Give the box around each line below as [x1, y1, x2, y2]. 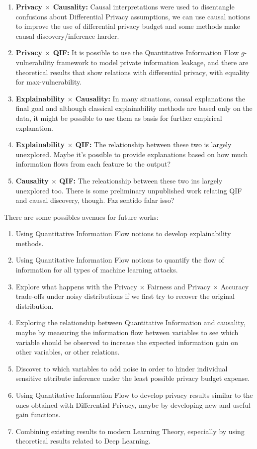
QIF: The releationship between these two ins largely [59, 175, 223, 185]
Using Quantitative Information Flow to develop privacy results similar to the [15, 390, 253, 400]
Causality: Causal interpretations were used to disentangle [53, 1, 235, 11]
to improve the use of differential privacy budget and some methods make [15, 21, 240, 31]
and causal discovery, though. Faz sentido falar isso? [15, 195, 174, 205]
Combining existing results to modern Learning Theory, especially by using [15, 426, 245, 436]
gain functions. [15, 409, 61, 420]
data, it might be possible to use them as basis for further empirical [15, 112, 222, 123]
